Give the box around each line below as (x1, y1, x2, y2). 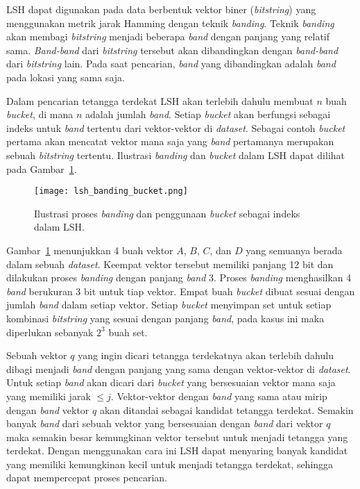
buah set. (108, 324, 148, 339)
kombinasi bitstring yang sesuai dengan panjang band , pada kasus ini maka (6, 310, 325, 325)
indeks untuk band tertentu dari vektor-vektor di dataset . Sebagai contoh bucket (6, 120, 345, 135)
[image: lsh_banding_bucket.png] (34, 186, 188, 197)
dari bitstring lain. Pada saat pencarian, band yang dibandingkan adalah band (6, 56, 336, 71)
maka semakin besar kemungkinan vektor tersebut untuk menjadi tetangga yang (6, 429, 348, 444)
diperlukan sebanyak (6, 324, 94, 339)
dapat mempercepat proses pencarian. (6, 470, 168, 485)
